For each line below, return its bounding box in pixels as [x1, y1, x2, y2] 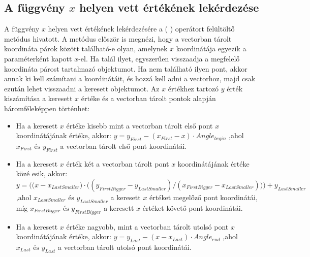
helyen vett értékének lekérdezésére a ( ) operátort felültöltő [48, 23, 235, 34]
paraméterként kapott [4, 53, 72, 63]
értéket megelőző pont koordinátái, [149, 191, 258, 202]
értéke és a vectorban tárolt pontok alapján [81, 93, 216, 104]
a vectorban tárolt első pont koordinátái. [60, 140, 187, 151]
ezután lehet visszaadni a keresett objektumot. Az [4, 83, 160, 93]
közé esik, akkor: [16, 168, 68, 179]
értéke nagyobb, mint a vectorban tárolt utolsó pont [66, 221, 229, 232]
